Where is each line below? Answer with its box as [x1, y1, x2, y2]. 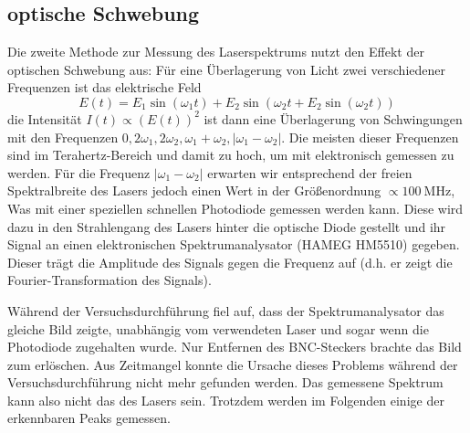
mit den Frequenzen [7, 127, 119, 146]
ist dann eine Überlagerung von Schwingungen [204, 109, 463, 128]
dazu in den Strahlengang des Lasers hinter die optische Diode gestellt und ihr [7, 216, 446, 236]
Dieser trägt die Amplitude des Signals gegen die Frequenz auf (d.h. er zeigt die [7, 252, 453, 271]
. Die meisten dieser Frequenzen [281, 127, 459, 146]
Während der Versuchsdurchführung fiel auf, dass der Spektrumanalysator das [7, 301, 444, 320]
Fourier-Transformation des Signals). [7, 270, 212, 290]
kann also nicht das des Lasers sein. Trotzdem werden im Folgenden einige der [7, 390, 444, 409]
